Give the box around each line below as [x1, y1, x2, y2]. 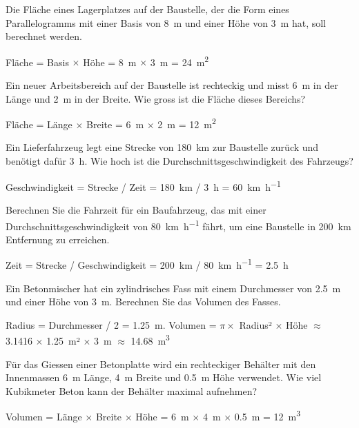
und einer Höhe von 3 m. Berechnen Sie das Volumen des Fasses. [6, 294, 281, 309]
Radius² [239, 317, 272, 332]
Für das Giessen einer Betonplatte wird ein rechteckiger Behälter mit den [6, 356, 316, 371]
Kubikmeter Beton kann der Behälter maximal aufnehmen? [6, 383, 258, 398]
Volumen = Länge [6, 409, 82, 424]
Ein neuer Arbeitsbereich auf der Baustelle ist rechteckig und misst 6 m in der [6, 78, 338, 92]
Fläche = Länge [6, 116, 72, 131]
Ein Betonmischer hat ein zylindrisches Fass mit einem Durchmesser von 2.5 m [6, 281, 341, 295]
